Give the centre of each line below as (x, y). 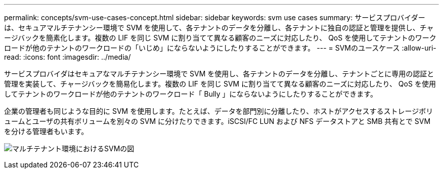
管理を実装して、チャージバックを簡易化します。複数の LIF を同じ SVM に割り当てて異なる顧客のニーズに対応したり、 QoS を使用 (220, 84)
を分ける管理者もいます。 (46, 131)
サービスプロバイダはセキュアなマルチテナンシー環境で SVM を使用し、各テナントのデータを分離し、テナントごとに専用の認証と (219, 74)
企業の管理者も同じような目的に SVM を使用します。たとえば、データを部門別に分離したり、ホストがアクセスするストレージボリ (219, 111)
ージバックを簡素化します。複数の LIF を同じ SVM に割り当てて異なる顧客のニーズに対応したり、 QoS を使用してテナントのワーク (220, 38)
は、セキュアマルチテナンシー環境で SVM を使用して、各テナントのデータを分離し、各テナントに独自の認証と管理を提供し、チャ (219, 28)
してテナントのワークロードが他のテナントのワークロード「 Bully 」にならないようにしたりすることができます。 (191, 94)
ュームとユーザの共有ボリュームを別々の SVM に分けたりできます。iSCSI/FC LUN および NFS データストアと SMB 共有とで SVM (217, 121)
